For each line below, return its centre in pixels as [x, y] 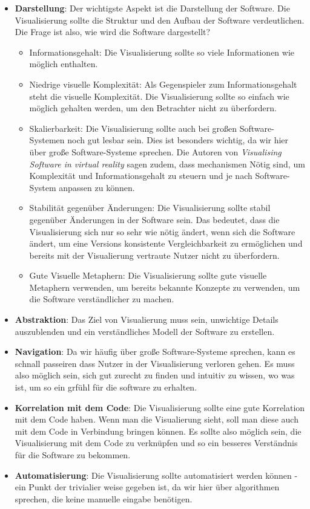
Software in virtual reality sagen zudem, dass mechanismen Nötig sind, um [167, 164]
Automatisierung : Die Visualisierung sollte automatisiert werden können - [156, 475]
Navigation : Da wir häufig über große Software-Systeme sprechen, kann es [155, 352]
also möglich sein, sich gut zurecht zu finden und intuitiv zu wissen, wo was [155, 375]
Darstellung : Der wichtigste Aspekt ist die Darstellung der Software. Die [152, 8]
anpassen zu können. [97, 187]
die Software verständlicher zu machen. [102, 299]
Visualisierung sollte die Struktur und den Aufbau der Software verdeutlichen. [160, 20]
